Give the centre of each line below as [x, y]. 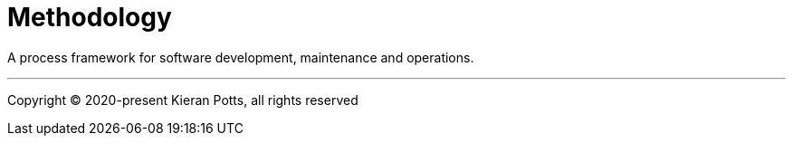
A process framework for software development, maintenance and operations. [241, 57]
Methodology [90, 17]
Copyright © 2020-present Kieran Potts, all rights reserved [183, 100]
